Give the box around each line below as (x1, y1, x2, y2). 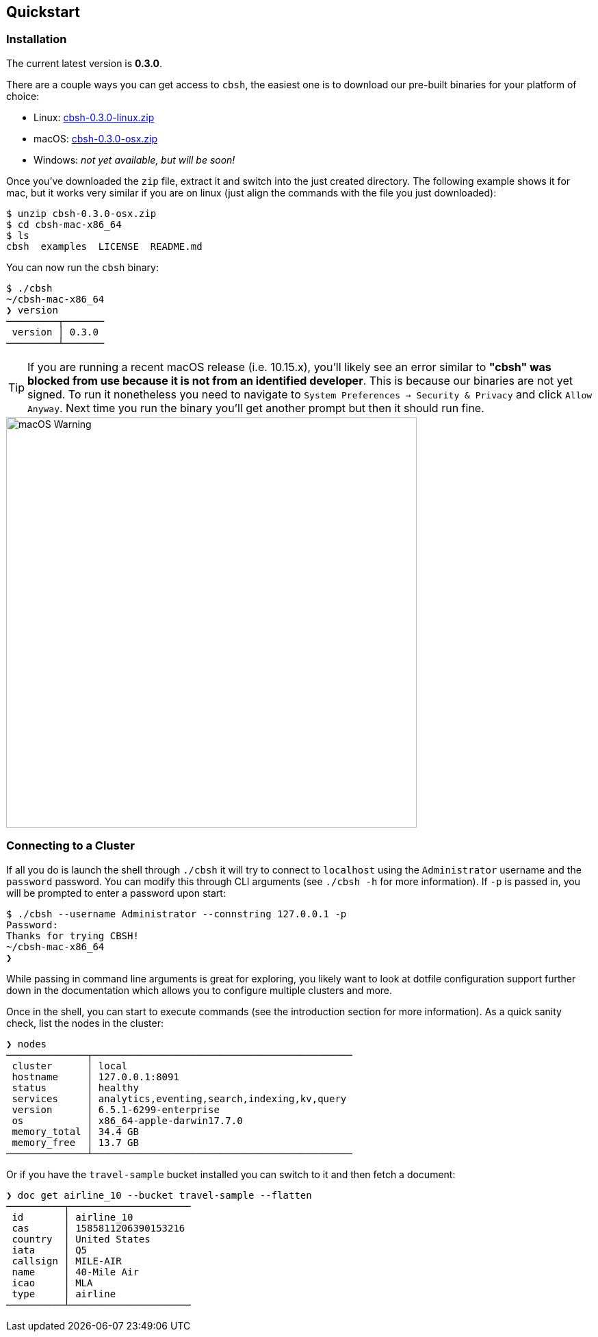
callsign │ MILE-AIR (12, 1255, 122, 1266)
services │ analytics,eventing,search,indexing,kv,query (12, 1093, 347, 1104)
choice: (6, 90, 40, 102)
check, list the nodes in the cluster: (6, 1017, 164, 1029)
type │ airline (12, 1288, 116, 1299)
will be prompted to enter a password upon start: (6, 887, 226, 899)
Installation (6, 32, 67, 47)
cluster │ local (12, 1060, 128, 1071)
